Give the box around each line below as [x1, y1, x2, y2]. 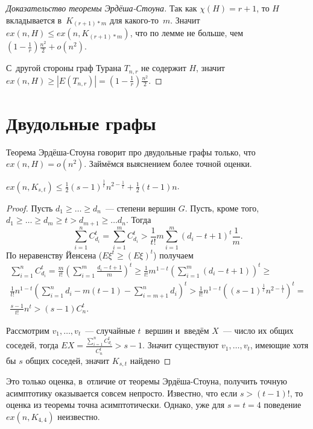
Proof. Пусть [6, 201, 53, 214]
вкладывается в [6, 13, 62, 26]
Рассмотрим [6, 324, 49, 336]
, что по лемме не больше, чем [130, 27, 244, 39]
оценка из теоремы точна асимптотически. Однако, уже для [6, 398, 225, 411]
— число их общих [223, 324, 294, 336]
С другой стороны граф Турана [6, 61, 121, 74]
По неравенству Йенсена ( [6, 248, 103, 261]
